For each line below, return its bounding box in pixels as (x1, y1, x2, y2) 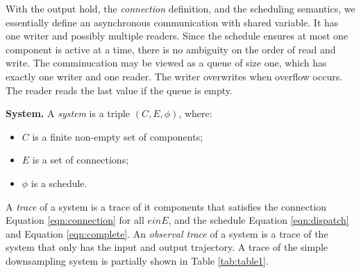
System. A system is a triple (6, 106, 131, 121)
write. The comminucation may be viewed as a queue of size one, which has (6, 55, 327, 70)
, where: (178, 106, 212, 121)
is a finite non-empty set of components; (32, 129, 203, 143)
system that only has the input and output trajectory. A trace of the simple (6, 240, 328, 254)
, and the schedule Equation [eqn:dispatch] (168, 213, 349, 227)
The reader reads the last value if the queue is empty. (6, 82, 233, 97)
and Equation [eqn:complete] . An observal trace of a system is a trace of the (6, 226, 328, 240)
